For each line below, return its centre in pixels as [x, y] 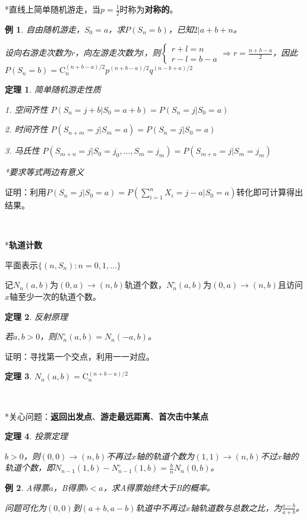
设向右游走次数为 [38, 53]
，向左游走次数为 [108, 53]
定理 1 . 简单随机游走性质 [53, 89]
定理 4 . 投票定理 [36, 436]
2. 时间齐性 [26, 129]
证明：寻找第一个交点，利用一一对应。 [80, 356]
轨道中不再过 [161, 507]
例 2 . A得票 [27, 488]
